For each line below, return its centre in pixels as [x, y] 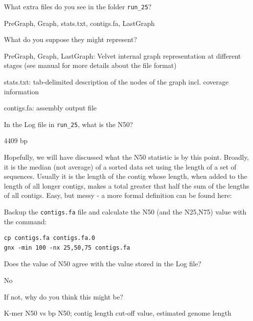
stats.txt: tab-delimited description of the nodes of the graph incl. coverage [116, 82]
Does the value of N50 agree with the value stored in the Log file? [103, 264]
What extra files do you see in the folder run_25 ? [78, 6]
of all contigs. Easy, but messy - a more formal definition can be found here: [118, 195]
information [22, 91]
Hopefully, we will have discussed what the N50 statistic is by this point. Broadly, [126, 157]
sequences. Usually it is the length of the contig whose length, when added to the [126, 176]
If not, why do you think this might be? [64, 296]
